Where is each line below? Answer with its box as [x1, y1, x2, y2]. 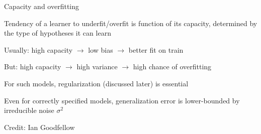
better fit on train [128, 44, 184, 55]
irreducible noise [4, 105, 54, 115]
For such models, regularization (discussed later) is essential [4, 78, 189, 88]
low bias [88, 44, 113, 55]
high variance [76, 61, 118, 72]
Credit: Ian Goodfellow [4, 121, 75, 132]
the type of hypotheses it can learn [4, 28, 111, 38]
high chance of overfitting [133, 61, 212, 72]
